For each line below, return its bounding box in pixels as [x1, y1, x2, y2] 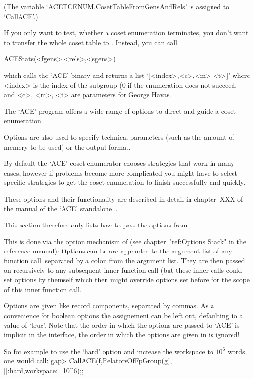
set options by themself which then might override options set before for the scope [4, 275, 250, 285]
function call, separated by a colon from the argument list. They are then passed [4, 255, 245, 265]
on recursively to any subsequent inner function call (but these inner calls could [4, 265, 242, 275]
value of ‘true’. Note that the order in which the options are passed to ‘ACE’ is [4, 320, 240, 330]
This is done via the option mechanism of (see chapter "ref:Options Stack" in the [4, 236, 246, 246]
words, [227, 346, 247, 356]
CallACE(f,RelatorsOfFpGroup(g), [69, 355, 172, 366]
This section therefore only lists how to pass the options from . [4, 220, 192, 230]
